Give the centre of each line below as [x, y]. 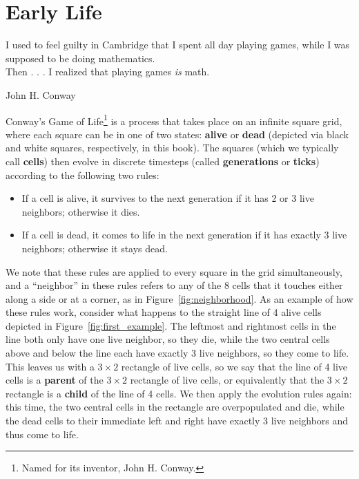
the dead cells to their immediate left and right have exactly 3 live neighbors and [177, 421]
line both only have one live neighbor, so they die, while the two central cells [168, 339]
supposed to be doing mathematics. [80, 58]
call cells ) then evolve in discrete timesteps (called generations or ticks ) [163, 161]
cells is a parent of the [55, 380]
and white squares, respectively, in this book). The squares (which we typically [172, 148]
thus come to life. [42, 434]
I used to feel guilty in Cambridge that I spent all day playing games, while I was [178, 45]
